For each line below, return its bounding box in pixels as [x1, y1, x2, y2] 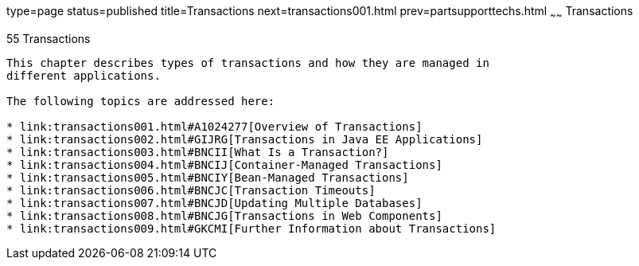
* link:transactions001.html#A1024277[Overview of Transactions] [6, 119, 423, 133]
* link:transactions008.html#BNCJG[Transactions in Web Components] [6, 209, 442, 222]
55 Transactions [6, 31, 91, 45]
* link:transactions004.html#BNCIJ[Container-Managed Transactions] [6, 158, 442, 171]
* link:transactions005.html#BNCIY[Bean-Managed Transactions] [6, 170, 409, 184]
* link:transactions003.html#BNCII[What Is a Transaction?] [6, 145, 389, 158]
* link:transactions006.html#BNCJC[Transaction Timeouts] [6, 183, 376, 197]
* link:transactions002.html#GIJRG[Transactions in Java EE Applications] [6, 132, 483, 146]
